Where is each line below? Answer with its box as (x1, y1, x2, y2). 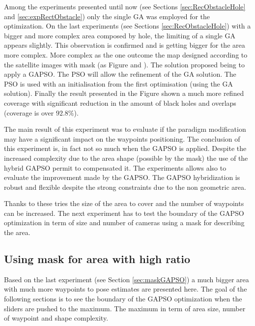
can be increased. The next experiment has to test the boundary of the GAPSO (4, 207, 244, 218)
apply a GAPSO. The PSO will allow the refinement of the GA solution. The (4, 69, 236, 79)
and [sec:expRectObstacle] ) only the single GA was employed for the (4, 11, 210, 21)
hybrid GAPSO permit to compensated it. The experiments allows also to (4, 162, 227, 173)
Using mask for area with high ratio (4, 251, 191, 267)
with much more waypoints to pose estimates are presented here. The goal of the (4, 284, 247, 294)
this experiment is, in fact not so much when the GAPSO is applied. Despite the (4, 143, 247, 153)
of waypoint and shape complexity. (4, 313, 109, 323)
